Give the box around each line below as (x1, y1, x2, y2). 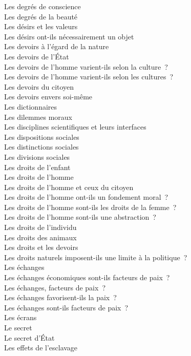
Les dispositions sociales (4, 131, 79, 142)
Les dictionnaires (4, 101, 57, 112)
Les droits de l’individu (4, 222, 77, 233)
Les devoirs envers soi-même (4, 91, 93, 102)
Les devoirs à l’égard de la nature (4, 41, 109, 52)
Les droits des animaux (4, 232, 77, 242)
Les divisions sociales (4, 151, 70, 162)
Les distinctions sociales (4, 141, 79, 152)
